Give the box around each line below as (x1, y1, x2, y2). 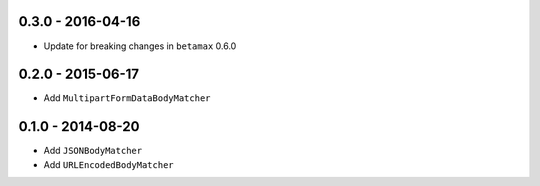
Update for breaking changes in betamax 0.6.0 (43, 40, 237, 52)
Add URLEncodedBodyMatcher (43, 158, 174, 170)
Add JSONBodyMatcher (43, 145, 143, 157)
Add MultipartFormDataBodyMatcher (43, 92, 211, 104)
